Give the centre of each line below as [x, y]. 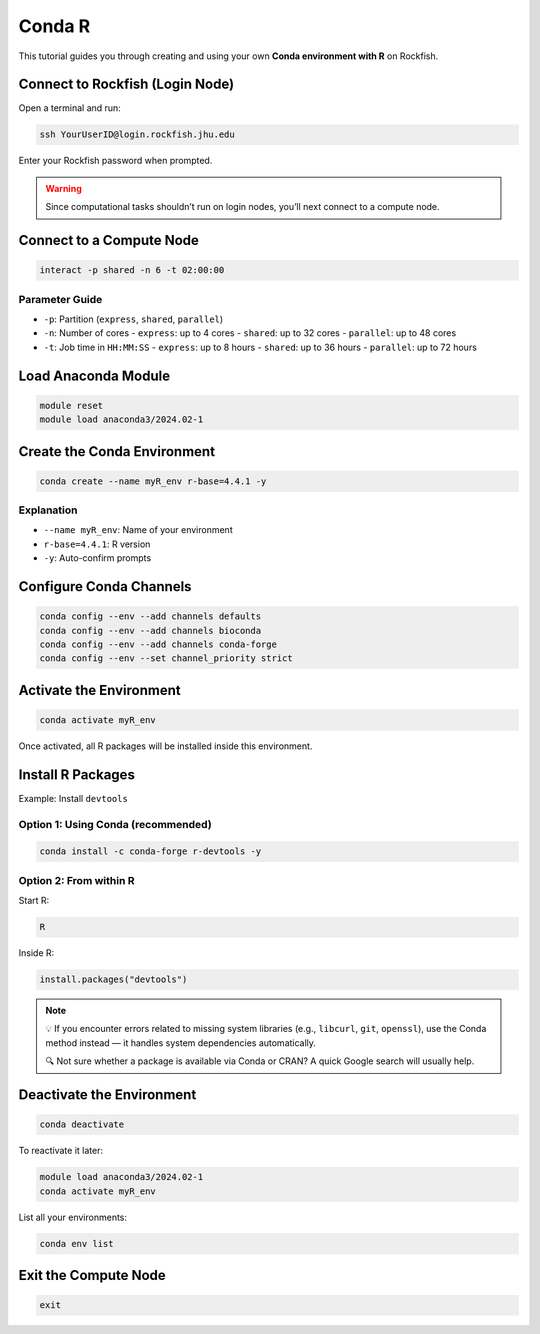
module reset [71, 405]
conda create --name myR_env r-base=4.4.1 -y [153, 481]
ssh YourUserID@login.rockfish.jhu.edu [137, 134]
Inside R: [36, 953]
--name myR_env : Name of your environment [138, 530]
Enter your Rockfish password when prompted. [115, 161]
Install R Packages [76, 774]
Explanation [48, 510]
